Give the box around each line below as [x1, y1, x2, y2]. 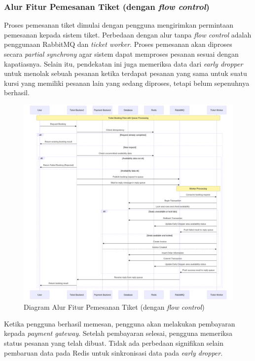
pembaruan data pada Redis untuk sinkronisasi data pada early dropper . [4, 347, 223, 358]
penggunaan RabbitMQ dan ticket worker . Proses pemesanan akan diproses [4, 39, 232, 49]
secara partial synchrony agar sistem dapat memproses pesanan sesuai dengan [4, 49, 239, 59]
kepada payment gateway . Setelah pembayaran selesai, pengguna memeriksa [4, 328, 233, 338]
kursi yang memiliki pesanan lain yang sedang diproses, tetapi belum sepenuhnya [4, 77, 250, 88]
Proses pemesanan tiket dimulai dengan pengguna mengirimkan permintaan [4, 20, 233, 30]
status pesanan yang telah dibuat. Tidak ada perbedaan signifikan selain [4, 338, 223, 348]
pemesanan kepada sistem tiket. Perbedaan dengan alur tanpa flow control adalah [4, 29, 252, 39]
